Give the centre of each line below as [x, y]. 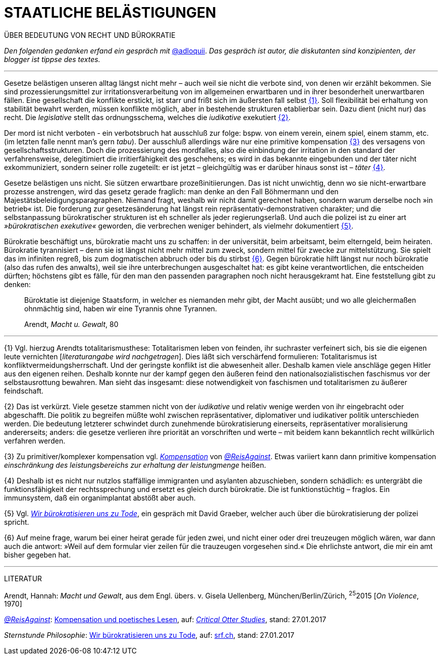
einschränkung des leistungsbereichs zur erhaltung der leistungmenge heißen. [135, 465]
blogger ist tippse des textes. [52, 59]
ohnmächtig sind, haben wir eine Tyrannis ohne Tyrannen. [121, 308]
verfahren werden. [35, 441]
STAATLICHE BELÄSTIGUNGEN [110, 13]
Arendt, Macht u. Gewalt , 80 [71, 324]
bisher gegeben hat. [38, 555]
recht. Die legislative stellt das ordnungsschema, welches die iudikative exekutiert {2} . [147, 117]
